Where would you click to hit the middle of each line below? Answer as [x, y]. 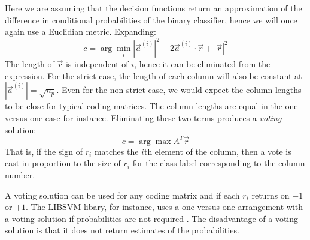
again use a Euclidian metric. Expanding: [80, 31]
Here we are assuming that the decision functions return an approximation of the [154, 8]
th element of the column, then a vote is [218, 151]
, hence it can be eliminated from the [202, 64]
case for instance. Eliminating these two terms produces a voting [163, 118]
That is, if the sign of [44, 151]
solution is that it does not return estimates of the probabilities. [122, 230]
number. [20, 174]
